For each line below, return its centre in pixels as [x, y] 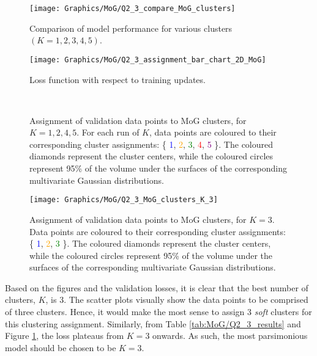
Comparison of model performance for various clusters [131, 28]
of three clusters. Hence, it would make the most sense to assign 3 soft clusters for [158, 312]
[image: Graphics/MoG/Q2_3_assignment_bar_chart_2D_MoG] [148, 60]
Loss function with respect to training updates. [117, 79]
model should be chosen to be [61, 347]
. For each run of [108, 132]
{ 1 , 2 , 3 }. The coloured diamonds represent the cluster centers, [150, 243]
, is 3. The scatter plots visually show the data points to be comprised [177, 300]
